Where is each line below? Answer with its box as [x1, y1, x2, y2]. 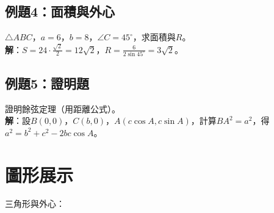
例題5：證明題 [5, 73, 90, 92]
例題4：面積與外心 [5, 2, 115, 21]
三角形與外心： [5, 197, 65, 210]
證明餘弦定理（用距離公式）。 [5, 102, 120, 115]
